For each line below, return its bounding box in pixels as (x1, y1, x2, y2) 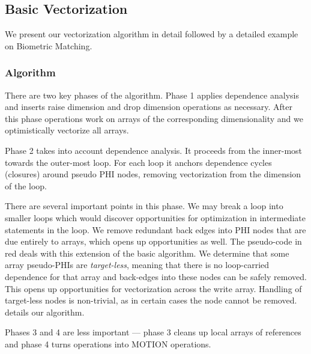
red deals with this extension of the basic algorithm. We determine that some (5, 246, 289, 259)
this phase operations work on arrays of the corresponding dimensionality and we (5, 112, 303, 124)
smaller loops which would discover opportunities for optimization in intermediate (5, 211, 306, 224)
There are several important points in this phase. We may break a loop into (5, 200, 283, 212)
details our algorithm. (5, 305, 85, 318)
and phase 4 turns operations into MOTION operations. (5, 337, 211, 350)
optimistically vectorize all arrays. (5, 124, 129, 136)
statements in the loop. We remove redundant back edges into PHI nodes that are (5, 223, 306, 236)
